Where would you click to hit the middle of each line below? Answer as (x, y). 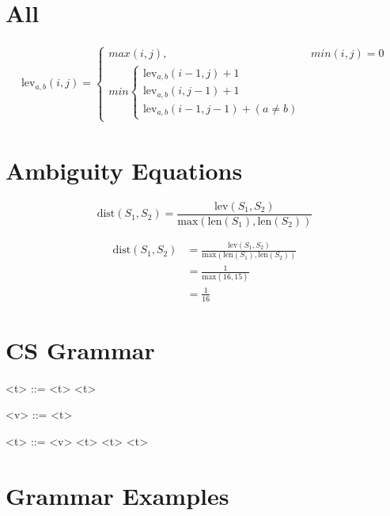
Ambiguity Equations (124, 170)
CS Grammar (80, 349)
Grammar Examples (117, 495)
